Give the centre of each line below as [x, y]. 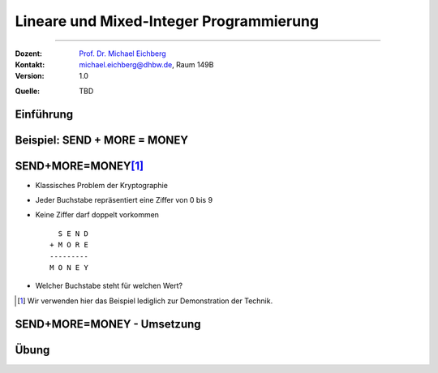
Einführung [44, 114]
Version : [30, 76]
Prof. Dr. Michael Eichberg [122, 54]
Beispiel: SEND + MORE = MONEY [102, 140]
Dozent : [29, 54]
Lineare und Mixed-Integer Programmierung [167, 21]
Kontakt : [30, 64]
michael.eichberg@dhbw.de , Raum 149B [146, 64]
